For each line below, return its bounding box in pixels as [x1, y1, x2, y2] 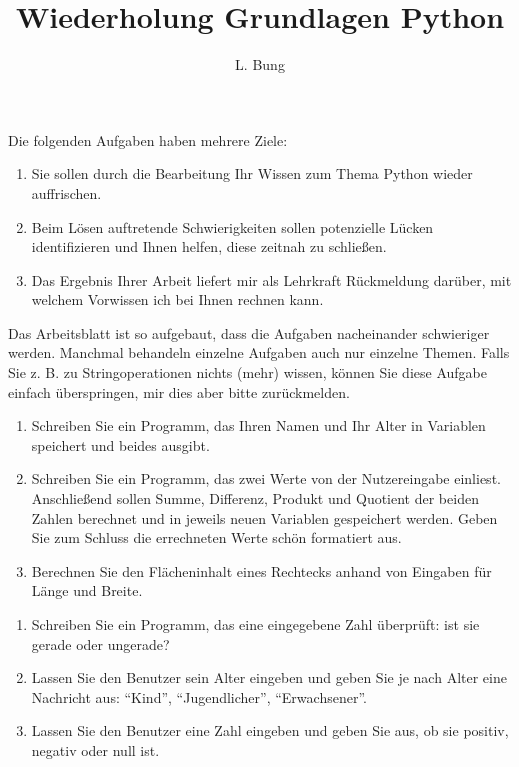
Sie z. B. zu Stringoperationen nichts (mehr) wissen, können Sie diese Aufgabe [8, 362, 487, 383]
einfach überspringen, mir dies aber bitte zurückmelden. [8, 381, 350, 402]
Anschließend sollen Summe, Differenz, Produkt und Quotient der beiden [31, 488, 479, 509]
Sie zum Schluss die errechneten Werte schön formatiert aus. [31, 527, 402, 548]
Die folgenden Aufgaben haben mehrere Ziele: [8, 129, 288, 150]
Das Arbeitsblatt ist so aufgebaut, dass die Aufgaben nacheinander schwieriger [8, 322, 490, 343]
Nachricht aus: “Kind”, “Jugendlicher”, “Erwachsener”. [31, 686, 367, 707]
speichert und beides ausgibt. [31, 434, 210, 455]
